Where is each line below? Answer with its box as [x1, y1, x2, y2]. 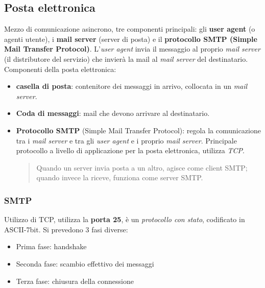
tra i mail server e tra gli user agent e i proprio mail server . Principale [16, 135, 237, 146]
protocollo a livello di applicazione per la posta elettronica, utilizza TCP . [16, 145, 245, 156]
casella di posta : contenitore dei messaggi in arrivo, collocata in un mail [16, 81, 248, 91]
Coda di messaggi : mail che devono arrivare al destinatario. [16, 108, 210, 118]
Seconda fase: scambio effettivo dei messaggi [16, 258, 154, 269]
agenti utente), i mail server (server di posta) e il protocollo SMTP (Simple [4, 33, 257, 44]
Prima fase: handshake [16, 241, 87, 252]
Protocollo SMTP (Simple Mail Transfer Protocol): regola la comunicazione [16, 125, 261, 135]
